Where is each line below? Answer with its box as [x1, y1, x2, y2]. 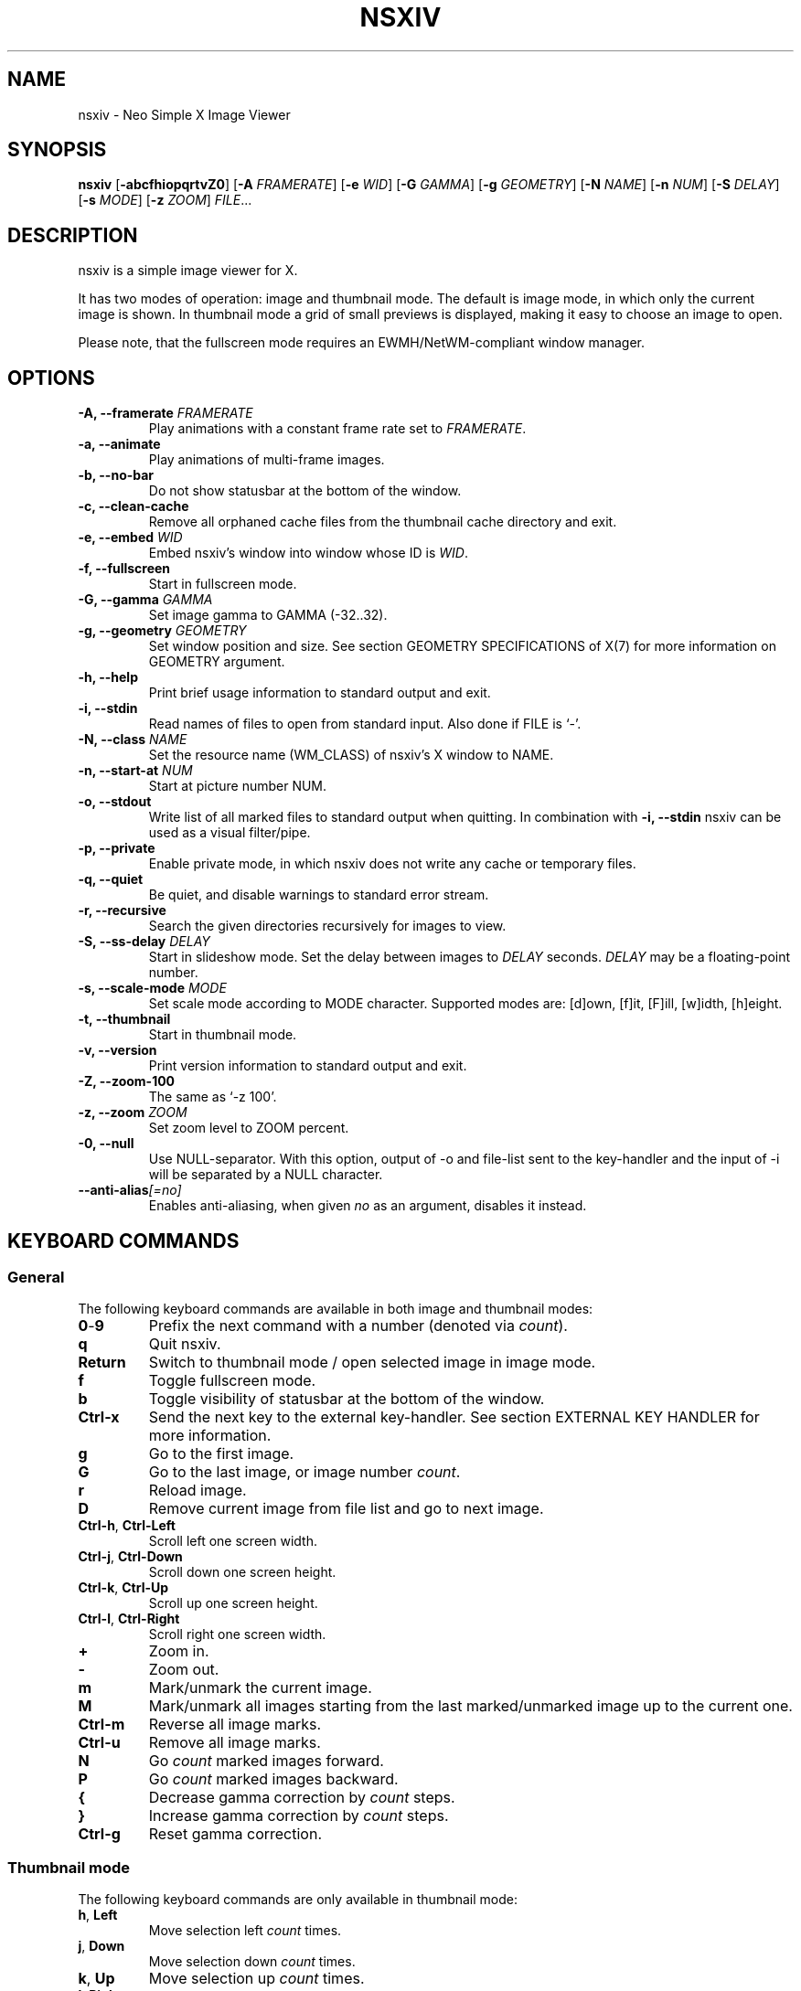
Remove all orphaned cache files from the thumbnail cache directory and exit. [148, 514, 617, 530]
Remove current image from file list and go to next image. [148, 1499, 544, 1518]
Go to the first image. [148, 1444, 294, 1464]
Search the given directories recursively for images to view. [148, 918, 507, 934]
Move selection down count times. [148, 1954, 356, 1970]
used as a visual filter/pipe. [148, 825, 311, 841]
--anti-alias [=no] [78, 1182, 182, 1198]
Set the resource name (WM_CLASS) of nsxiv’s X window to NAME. [148, 747, 554, 763]
